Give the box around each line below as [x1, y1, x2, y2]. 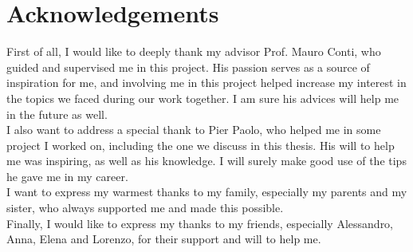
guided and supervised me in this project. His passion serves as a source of [6, 58, 370, 75]
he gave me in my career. [6, 167, 128, 184]
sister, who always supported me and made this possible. [6, 199, 284, 216]
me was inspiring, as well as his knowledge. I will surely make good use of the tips [6, 152, 407, 169]
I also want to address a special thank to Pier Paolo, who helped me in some [6, 121, 381, 138]
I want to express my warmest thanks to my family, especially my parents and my [6, 183, 407, 200]
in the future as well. [6, 105, 108, 122]
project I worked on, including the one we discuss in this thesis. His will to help [6, 136, 395, 153]
